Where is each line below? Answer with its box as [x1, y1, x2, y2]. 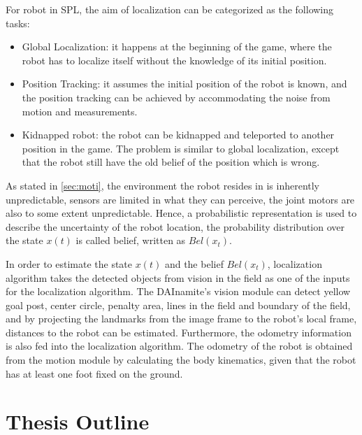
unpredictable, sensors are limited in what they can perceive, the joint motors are [6, 192, 355, 206]
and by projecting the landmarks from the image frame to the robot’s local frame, [6, 311, 357, 326]
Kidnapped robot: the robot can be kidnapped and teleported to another [22, 127, 335, 142]
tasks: [6, 15, 30, 30]
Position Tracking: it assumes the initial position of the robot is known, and [22, 76, 347, 91]
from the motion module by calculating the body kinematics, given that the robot [6, 352, 356, 367]
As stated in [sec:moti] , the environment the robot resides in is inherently [6, 178, 320, 192]
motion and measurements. [22, 104, 138, 118]
